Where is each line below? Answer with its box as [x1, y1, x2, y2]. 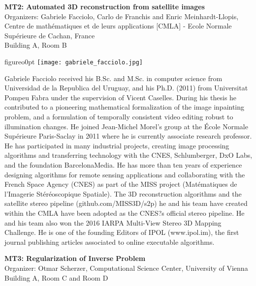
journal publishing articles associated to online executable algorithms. [4, 236, 215, 247]
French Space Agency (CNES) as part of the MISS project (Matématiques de [4, 179, 237, 189]
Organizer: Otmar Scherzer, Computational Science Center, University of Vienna [4, 262, 248, 273]
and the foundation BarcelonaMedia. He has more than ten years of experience [4, 159, 242, 170]
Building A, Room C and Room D [4, 272, 108, 283]
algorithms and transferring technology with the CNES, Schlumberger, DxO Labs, [4, 150, 253, 160]
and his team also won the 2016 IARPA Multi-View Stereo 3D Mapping [4, 217, 222, 228]
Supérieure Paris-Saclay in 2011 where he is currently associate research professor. [4, 131, 252, 141]
